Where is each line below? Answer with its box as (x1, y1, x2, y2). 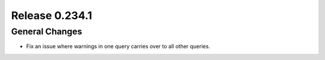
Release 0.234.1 (11, 9, 93, 22)
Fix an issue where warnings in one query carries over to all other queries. (26, 43, 211, 50)
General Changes (11, 26, 82, 37)
